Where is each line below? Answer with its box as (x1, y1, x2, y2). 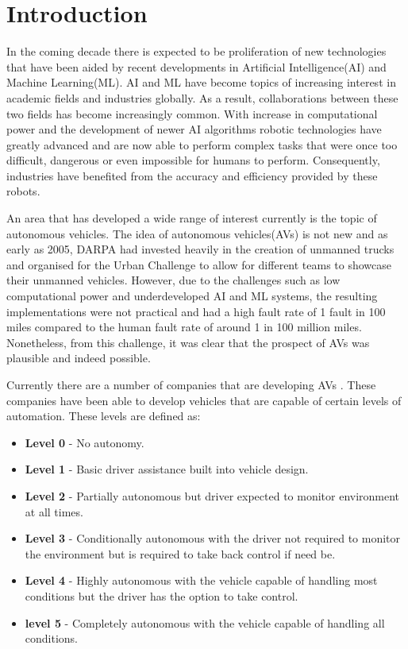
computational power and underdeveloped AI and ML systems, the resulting (6, 288, 378, 304)
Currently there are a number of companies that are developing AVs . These (6, 377, 376, 392)
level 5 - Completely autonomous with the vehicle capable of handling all (25, 614, 385, 631)
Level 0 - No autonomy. (25, 434, 144, 450)
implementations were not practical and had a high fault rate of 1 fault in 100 (6, 303, 386, 319)
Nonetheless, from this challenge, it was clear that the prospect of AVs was (6, 334, 370, 350)
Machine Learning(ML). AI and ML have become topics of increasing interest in (6, 74, 396, 91)
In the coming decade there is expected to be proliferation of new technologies (6, 43, 387, 60)
